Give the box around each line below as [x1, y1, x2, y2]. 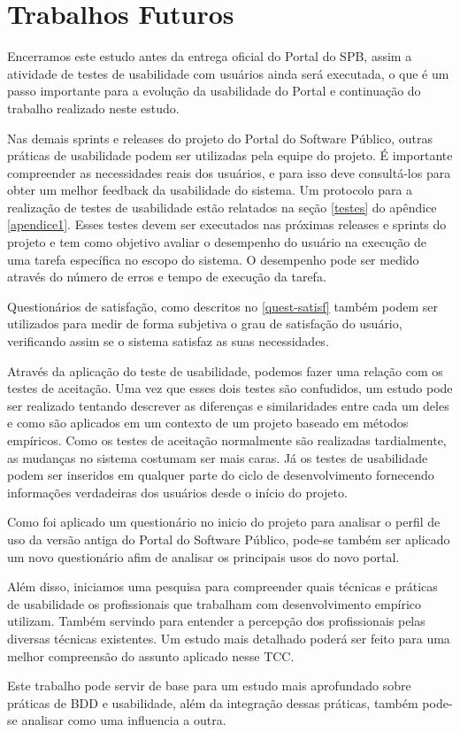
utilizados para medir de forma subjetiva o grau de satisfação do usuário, [7, 314, 402, 333]
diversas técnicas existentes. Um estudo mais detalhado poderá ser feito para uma [7, 628, 450, 647]
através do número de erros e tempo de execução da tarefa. [7, 267, 326, 286]
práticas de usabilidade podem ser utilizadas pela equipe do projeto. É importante [7, 146, 453, 165]
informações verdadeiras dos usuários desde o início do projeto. [7, 482, 348, 501]
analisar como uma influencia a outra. [21, 711, 226, 729]
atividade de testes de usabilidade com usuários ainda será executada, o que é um [7, 64, 449, 82]
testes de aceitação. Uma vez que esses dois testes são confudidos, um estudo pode [7, 379, 453, 397]
